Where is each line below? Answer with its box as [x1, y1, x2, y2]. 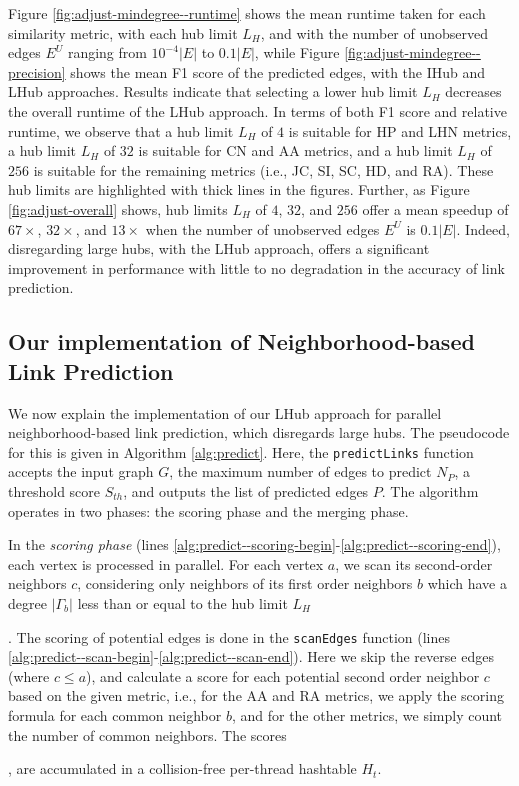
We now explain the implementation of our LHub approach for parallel [8, 402, 442, 423]
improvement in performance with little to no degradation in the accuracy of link [8, 257, 505, 278]
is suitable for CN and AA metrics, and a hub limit [138, 140, 453, 161]
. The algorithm [381, 480, 479, 501]
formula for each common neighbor [8, 704, 222, 725]
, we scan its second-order [335, 553, 493, 574]
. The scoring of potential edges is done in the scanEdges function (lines [8, 626, 451, 647]
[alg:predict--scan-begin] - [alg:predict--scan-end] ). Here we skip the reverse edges [8, 646, 494, 667]
